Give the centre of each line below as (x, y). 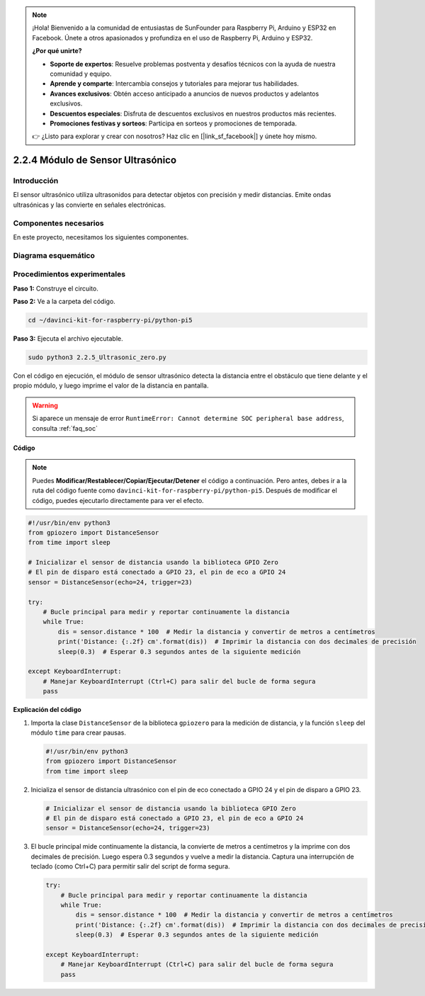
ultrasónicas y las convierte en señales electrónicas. (90, 205)
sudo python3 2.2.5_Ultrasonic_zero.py (97, 357)
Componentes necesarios (58, 223)
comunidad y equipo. (81, 74)
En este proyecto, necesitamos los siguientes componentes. (101, 237)
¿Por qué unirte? (57, 51)
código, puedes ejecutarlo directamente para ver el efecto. (118, 500)
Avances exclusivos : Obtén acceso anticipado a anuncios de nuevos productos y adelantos (185, 94)
